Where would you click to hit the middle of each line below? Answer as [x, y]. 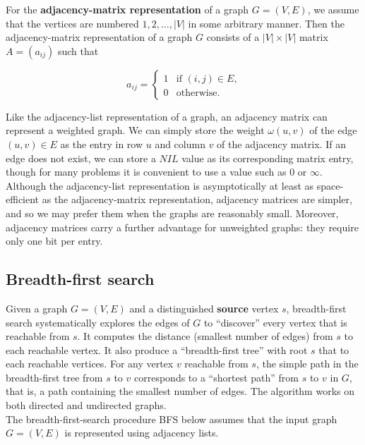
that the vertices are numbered [72, 23]
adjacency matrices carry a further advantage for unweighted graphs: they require [182, 227]
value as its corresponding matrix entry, [268, 158]
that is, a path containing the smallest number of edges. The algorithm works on [180, 391]
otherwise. [198, 93]
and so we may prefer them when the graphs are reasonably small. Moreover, [172, 213]
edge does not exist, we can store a [81, 158]
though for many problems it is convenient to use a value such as [146, 172]
